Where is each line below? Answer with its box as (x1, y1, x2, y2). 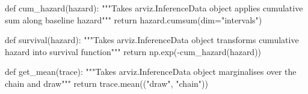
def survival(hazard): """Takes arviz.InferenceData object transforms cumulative (5, 34, 299, 46)
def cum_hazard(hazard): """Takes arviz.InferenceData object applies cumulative (5, 2, 303, 14)
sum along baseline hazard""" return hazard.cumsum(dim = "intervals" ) (5, 13, 262, 26)
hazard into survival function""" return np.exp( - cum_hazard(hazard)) (5, 45, 262, 57)
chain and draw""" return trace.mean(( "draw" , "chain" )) (5, 77, 208, 89)
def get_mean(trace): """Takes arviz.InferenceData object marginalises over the (5, 65, 297, 78)
